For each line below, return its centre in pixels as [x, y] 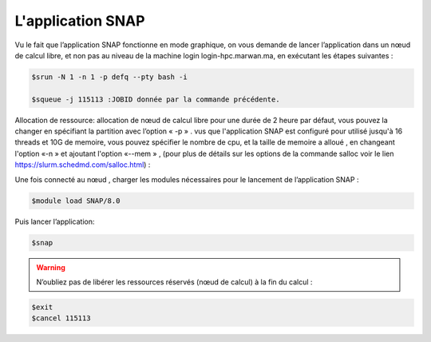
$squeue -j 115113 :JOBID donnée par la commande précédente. [156, 99]
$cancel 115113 [61, 318]
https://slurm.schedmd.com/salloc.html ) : [83, 165]
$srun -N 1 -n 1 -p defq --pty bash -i [109, 77]
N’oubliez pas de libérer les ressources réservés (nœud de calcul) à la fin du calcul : [174, 282]
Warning [51, 267]
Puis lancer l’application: [55, 221]
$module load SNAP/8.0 [76, 201]
